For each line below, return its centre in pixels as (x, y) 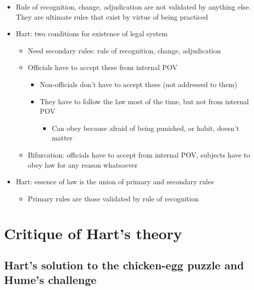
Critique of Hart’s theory (93, 233)
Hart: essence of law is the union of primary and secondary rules (115, 182)
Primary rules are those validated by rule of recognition (113, 198)
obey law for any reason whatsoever (83, 164)
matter (62, 138)
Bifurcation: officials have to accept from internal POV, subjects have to (139, 154)
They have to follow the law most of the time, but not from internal (144, 101)
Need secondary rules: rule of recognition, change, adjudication (124, 50)
